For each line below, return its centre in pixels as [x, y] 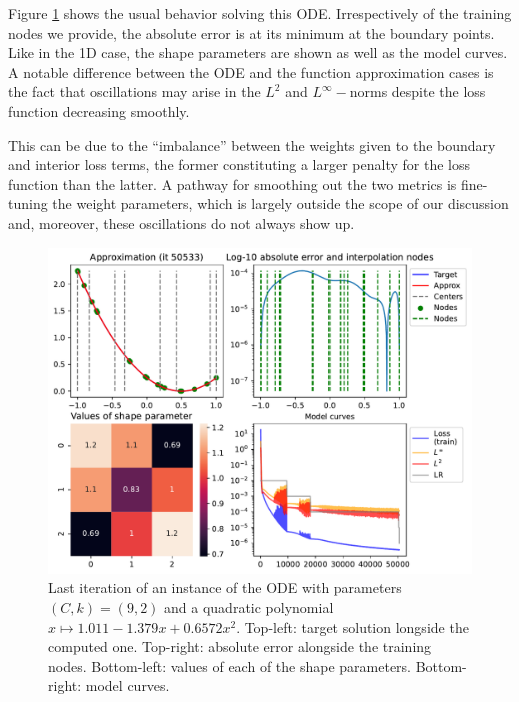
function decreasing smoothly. [99, 110]
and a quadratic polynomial [249, 607]
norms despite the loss [417, 91]
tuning [28, 203]
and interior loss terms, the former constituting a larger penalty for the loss [239, 164]
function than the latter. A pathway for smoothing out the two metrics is [232, 183]
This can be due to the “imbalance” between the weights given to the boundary [252, 144]
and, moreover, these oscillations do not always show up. [181, 222]
